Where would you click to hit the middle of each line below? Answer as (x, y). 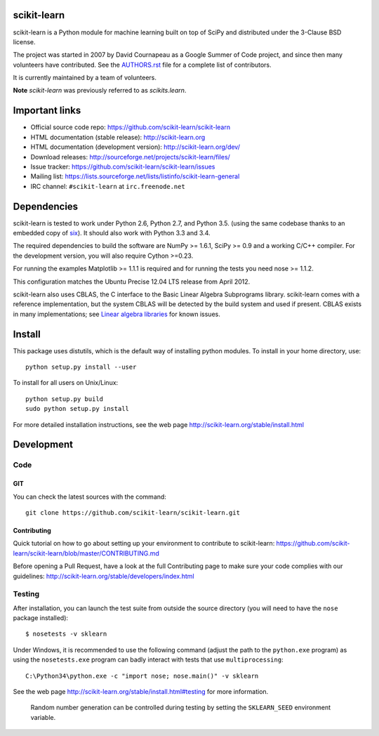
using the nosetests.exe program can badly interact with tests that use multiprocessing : (148, 659)
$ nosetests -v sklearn (66, 634)
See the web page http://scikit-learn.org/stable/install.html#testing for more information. (141, 692)
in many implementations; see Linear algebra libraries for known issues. (117, 314)
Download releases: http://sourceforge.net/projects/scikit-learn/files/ (131, 157)
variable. (43, 717)
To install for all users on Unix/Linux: (66, 383)
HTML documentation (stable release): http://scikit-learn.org (118, 137)
